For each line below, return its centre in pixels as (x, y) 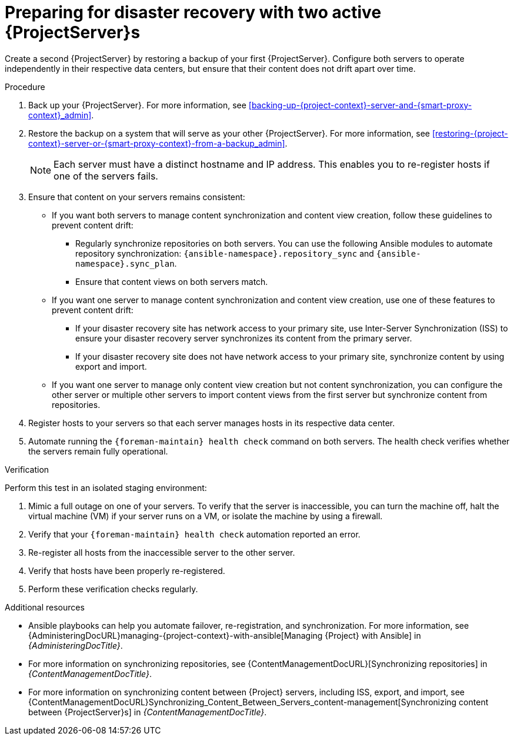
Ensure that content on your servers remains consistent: (137, 197)
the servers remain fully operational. (98, 451)
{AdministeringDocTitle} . (76, 645)
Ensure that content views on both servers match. (172, 281)
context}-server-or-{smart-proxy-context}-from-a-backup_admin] (157, 143)
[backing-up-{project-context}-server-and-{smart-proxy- (360, 105)
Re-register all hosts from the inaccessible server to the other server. (162, 552)
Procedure (25, 87)
